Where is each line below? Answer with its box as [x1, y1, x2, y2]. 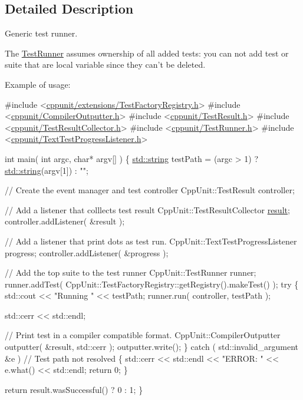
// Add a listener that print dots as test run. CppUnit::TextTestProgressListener [5, 234, 297, 247]
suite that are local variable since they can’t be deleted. [5, 58, 206, 71]
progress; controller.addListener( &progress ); [5, 246, 169, 259]
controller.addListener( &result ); [5, 215, 125, 227]
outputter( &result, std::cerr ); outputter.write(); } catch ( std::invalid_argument [5, 341, 298, 353]
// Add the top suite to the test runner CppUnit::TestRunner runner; [5, 266, 256, 279]
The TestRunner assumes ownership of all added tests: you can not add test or [5, 47, 289, 59]
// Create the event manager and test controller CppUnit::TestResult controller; [5, 184, 295, 196]
